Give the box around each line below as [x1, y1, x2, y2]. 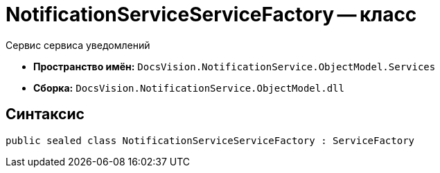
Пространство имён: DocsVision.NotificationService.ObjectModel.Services [33, 60, 436, 72]
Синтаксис [6, 105, 85, 123]
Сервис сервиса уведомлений [6, 39, 150, 51]
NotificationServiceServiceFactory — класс [6, 3, 417, 26]
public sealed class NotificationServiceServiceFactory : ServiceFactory [6, 134, 415, 146]
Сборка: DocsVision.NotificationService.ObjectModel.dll [33, 81, 344, 94]
